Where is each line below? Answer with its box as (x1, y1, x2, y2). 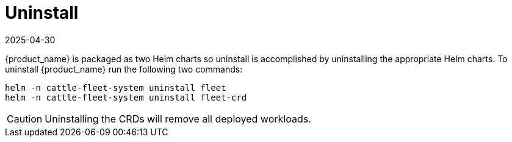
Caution (7, 112, 43, 125)
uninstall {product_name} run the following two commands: (5, 63, 243, 74)
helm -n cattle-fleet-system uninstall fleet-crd (5, 92, 247, 102)
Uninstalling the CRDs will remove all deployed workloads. (45, 112, 311, 125)
